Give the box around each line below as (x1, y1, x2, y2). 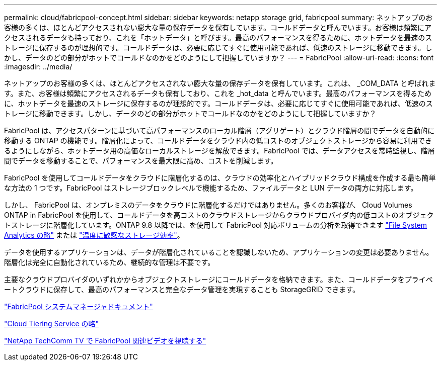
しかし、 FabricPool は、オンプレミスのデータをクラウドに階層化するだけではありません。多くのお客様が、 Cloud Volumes (4, 201, 412, 209)
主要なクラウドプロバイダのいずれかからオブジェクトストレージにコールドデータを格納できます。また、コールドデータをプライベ (4, 275, 433, 284)
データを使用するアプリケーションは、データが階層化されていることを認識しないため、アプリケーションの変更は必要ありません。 (4, 248, 433, 256)
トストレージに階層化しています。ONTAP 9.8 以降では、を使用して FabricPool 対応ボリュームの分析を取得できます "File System (4, 221, 427, 229)
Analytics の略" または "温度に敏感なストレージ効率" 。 (4, 231, 184, 239)
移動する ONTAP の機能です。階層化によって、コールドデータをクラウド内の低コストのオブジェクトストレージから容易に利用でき (4, 136, 432, 145)
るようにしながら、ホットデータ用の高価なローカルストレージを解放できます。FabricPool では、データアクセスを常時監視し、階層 (4, 146, 435, 155)
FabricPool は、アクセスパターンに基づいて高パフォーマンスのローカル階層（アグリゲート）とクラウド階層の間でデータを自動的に (4, 126, 435, 135)
